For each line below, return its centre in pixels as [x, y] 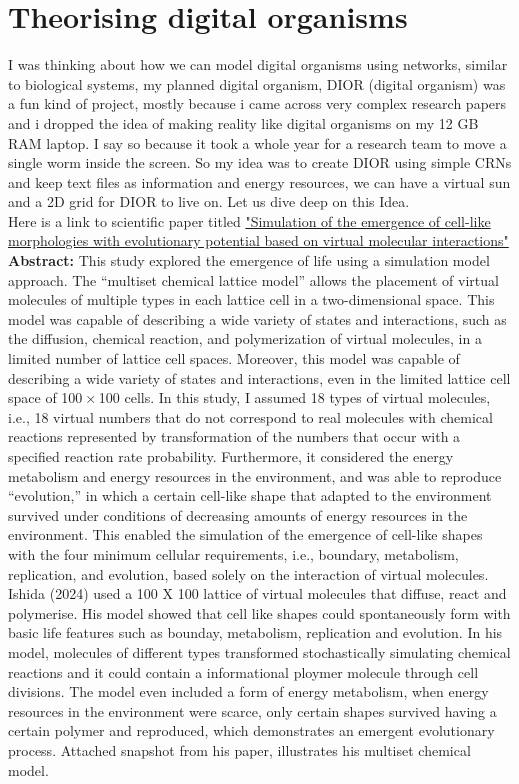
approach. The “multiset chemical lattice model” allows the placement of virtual [253, 279]
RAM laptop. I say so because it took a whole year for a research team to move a [257, 142]
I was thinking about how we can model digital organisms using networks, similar [258, 64]
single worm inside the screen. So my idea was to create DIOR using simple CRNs [260, 162]
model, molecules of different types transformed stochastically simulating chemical [259, 651]
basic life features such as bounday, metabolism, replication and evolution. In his [255, 632]
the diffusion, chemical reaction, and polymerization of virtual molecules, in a [245, 338]
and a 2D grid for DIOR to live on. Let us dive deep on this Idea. [209, 201]
